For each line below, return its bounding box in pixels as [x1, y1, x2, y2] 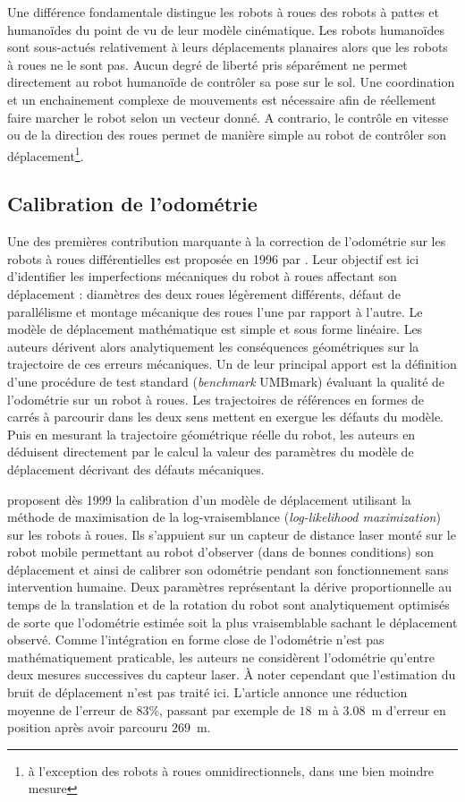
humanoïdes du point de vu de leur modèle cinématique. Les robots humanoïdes [7, 20, 445, 38]
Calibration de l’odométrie [7, 190, 258, 218]
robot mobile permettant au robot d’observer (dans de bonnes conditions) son [7, 542, 435, 561]
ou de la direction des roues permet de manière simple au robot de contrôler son [7, 125, 446, 144]
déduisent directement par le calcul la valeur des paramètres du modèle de [7, 442, 414, 461]
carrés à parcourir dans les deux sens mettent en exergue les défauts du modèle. [7, 407, 444, 426]
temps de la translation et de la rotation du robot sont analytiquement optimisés [7, 595, 450, 614]
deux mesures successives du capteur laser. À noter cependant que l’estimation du [7, 665, 456, 684]
